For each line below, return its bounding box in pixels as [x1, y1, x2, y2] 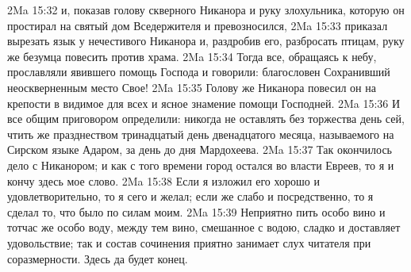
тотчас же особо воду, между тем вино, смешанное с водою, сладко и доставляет [7, 219, 401, 236]
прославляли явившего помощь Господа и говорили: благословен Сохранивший [7, 63, 390, 80]
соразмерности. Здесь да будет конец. [7, 250, 188, 266]
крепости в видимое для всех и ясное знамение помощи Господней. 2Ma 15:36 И [7, 94, 401, 111]
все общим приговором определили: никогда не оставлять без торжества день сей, [7, 110, 405, 127]
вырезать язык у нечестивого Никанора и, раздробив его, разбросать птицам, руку [7, 33, 405, 49]
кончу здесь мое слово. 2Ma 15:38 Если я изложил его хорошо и [7, 172, 320, 189]
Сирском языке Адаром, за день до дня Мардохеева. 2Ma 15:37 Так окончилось [7, 141, 392, 158]
